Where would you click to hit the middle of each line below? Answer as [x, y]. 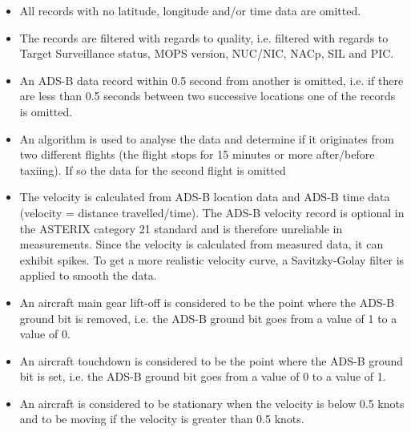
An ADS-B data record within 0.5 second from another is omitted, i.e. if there [212, 80]
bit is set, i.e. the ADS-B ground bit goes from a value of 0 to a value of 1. [203, 376]
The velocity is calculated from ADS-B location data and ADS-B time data [205, 197]
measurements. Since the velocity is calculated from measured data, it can [201, 244]
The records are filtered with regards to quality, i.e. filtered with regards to [204, 37]
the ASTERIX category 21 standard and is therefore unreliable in [181, 228]
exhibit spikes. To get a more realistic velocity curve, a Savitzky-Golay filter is [212, 259]
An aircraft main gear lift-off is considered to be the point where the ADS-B [207, 302]
